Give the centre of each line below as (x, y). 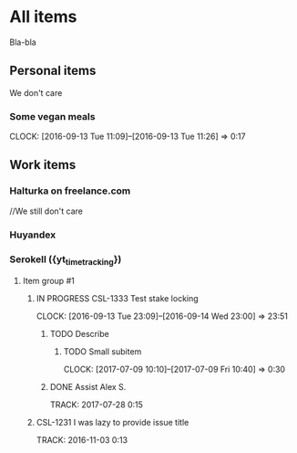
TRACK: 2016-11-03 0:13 (82, 440)
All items (43, 17)
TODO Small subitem (102, 352)
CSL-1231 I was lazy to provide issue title (113, 423)
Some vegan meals (52, 116)
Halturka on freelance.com (70, 191)
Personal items (53, 71)
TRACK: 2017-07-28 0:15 (97, 405)
